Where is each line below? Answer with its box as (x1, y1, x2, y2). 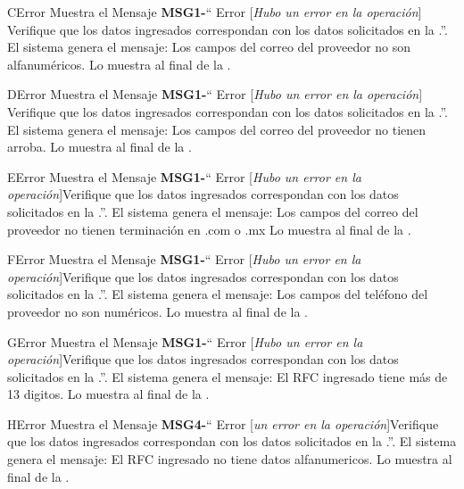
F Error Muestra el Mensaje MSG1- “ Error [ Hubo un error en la (7, 250, 361, 269)
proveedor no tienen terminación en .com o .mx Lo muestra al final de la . (7, 220, 411, 238)
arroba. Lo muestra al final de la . (7, 137, 192, 156)
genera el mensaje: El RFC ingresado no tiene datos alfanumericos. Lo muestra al (7, 450, 452, 468)
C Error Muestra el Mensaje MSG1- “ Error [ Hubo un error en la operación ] (7, 3, 422, 21)
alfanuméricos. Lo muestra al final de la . (7, 54, 231, 73)
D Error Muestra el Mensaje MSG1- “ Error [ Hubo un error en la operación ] (7, 85, 423, 104)
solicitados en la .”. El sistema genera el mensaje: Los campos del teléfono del (7, 285, 428, 303)
